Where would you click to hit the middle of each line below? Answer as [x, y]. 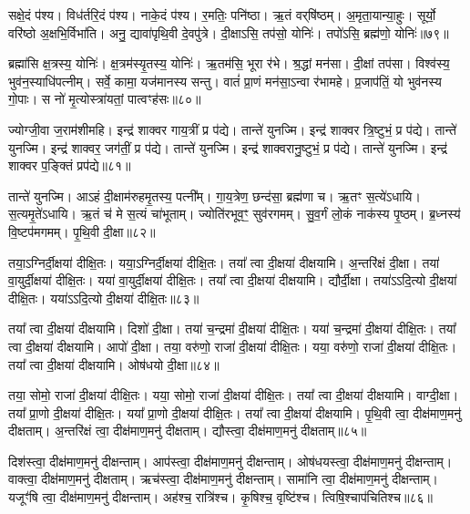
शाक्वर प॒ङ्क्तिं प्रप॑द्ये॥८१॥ [70, 165]
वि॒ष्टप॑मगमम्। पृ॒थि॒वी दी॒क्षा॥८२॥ [82, 231]
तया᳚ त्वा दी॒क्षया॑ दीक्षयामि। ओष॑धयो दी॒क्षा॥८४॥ [114, 364]
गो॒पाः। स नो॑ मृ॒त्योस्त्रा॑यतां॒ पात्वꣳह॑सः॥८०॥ [105, 99]
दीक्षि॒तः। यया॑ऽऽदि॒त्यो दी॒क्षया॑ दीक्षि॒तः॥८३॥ [104, 298]
